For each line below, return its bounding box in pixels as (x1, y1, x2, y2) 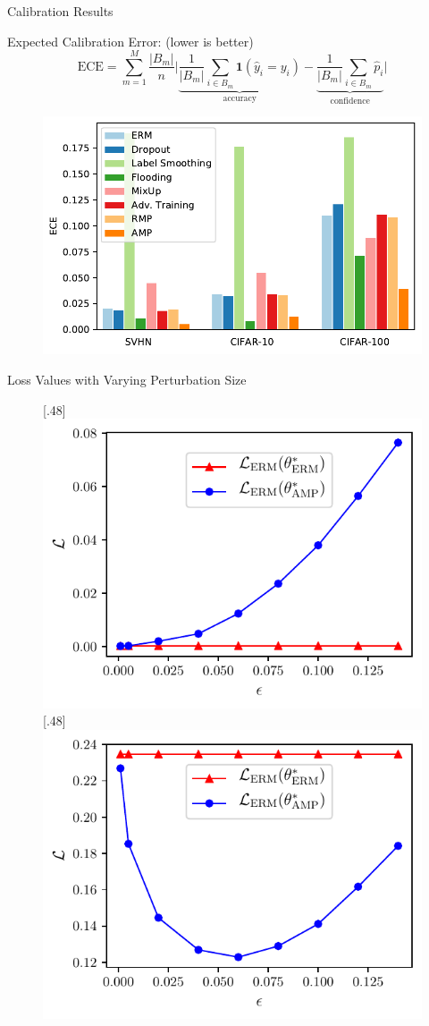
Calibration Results (7, 2, 114, 20)
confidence (330, 96, 370, 106)
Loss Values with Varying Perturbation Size (7, 370, 247, 389)
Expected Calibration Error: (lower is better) (7, 31, 254, 50)
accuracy (223, 93, 257, 103)
